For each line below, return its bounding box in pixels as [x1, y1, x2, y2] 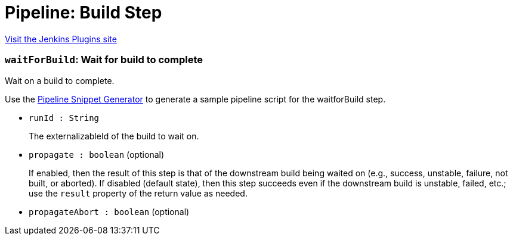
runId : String [29, 113, 100, 123]
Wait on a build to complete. [5, 75, 115, 86]
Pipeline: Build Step [5, 2, 162, 23]
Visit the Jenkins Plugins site [5, 33, 117, 44]
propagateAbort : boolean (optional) [29, 206, 190, 217]
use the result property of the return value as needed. [29, 188, 248, 198]
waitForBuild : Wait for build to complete [5, 54, 203, 66]
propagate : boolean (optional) [29, 149, 165, 160]
